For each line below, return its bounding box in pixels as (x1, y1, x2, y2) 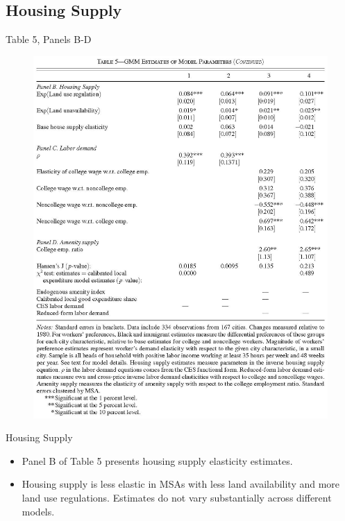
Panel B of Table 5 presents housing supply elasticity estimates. (22, 453, 293, 468)
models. (22, 504, 55, 518)
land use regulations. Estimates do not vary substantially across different (22, 490, 332, 505)
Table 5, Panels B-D (6, 32, 92, 46)
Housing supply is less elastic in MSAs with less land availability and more (22, 477, 340, 491)
